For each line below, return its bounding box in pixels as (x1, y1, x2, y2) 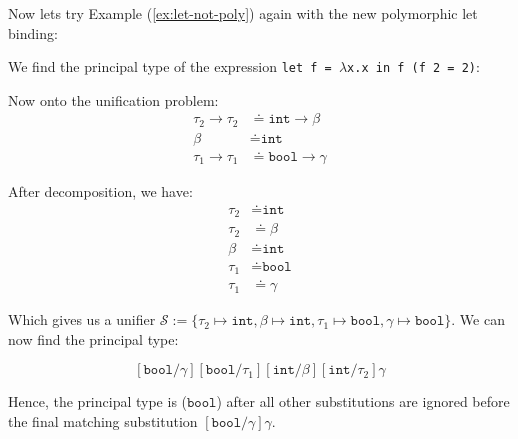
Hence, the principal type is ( (8, 391, 188, 412)
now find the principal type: (8, 328, 179, 349)
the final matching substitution (8, 410, 198, 431)
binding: (8, 22, 58, 43)
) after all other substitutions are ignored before (216, 391, 510, 412)
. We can (451, 309, 505, 330)
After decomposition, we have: (8, 180, 193, 201)
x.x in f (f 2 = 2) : (347, 56, 480, 77)
